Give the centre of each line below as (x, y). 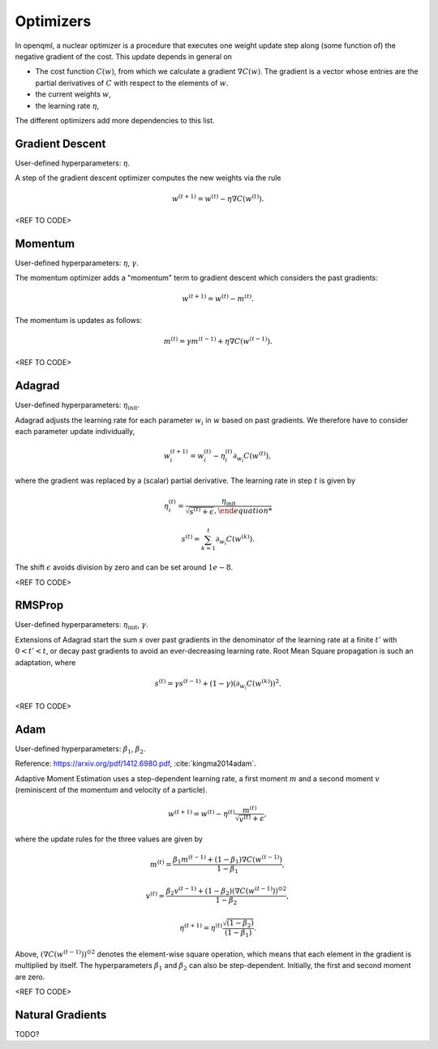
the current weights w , (73, 94)
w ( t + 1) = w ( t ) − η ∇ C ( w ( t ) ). (218, 198)
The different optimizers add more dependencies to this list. (115, 120)
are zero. (30, 977)
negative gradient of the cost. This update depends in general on (124, 56)
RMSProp (39, 606)
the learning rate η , (67, 105)
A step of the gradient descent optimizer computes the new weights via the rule (148, 178)
